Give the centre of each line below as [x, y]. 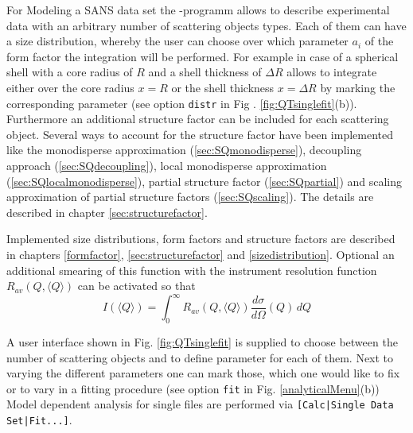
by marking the [358, 87]
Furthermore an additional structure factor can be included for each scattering [198, 119]
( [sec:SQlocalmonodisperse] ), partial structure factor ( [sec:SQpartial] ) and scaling [205, 181]
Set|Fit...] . [39, 420]
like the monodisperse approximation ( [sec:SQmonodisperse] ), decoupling [184, 150]
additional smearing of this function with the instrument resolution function [192, 270]
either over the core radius [70, 87]
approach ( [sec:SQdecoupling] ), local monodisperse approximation [167, 165]
